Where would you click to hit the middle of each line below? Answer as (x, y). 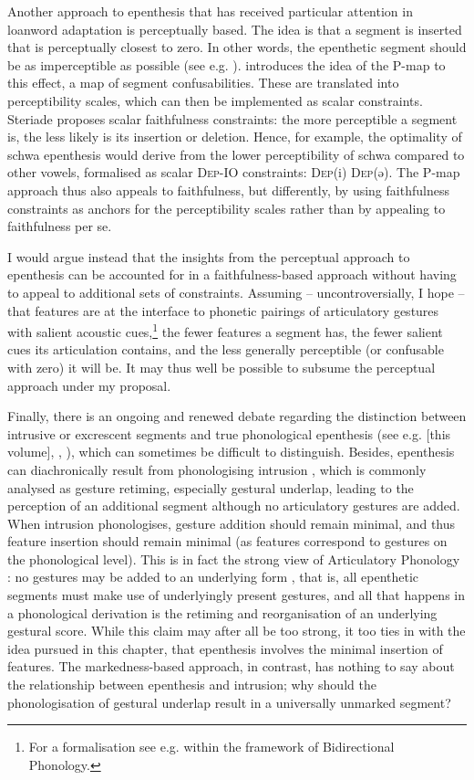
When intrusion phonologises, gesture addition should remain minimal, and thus (232, 523)
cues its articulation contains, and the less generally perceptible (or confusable (226, 349)
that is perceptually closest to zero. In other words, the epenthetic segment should (237, 47)
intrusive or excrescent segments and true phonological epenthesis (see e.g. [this (229, 433)
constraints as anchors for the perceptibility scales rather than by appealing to (227, 208)
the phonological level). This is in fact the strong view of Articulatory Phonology (234, 559)
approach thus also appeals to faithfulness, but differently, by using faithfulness (228, 190)
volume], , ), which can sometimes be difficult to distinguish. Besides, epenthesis (231, 452)
